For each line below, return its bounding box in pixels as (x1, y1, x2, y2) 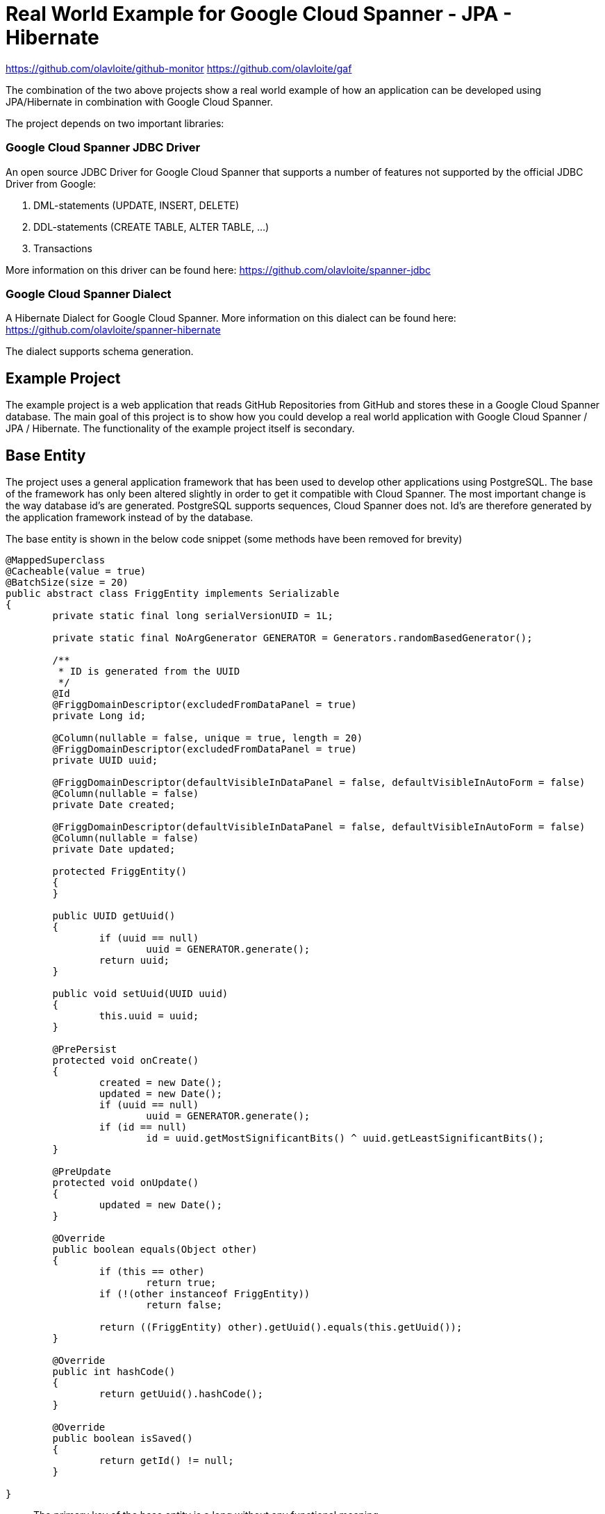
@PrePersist (52, 1043, 117, 1055)
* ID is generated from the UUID (58, 665, 240, 677)
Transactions (33, 242, 92, 254)
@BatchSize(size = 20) (6, 576, 129, 588)
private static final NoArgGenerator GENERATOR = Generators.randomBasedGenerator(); (52, 632, 533, 643)
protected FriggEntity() (52, 865, 188, 877)
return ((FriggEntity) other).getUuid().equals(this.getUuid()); (99, 1321, 463, 1333)
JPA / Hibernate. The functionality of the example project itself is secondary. (6, 422, 355, 435)
